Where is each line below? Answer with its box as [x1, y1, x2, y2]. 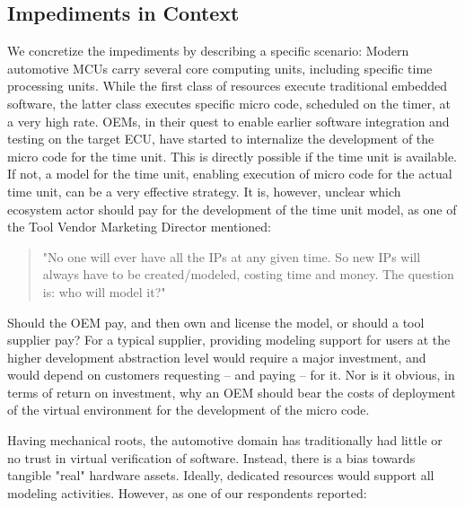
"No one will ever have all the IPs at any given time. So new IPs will [42, 247, 421, 266]
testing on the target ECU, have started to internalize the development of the [7, 129, 434, 148]
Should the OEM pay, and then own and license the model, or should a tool [7, 312, 425, 331]
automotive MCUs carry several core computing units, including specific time [7, 58, 433, 77]
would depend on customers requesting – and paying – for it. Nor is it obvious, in [7, 365, 455, 384]
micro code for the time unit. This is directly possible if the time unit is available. [7, 146, 457, 165]
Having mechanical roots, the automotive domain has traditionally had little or [7, 431, 443, 450]
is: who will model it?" [42, 282, 166, 301]
